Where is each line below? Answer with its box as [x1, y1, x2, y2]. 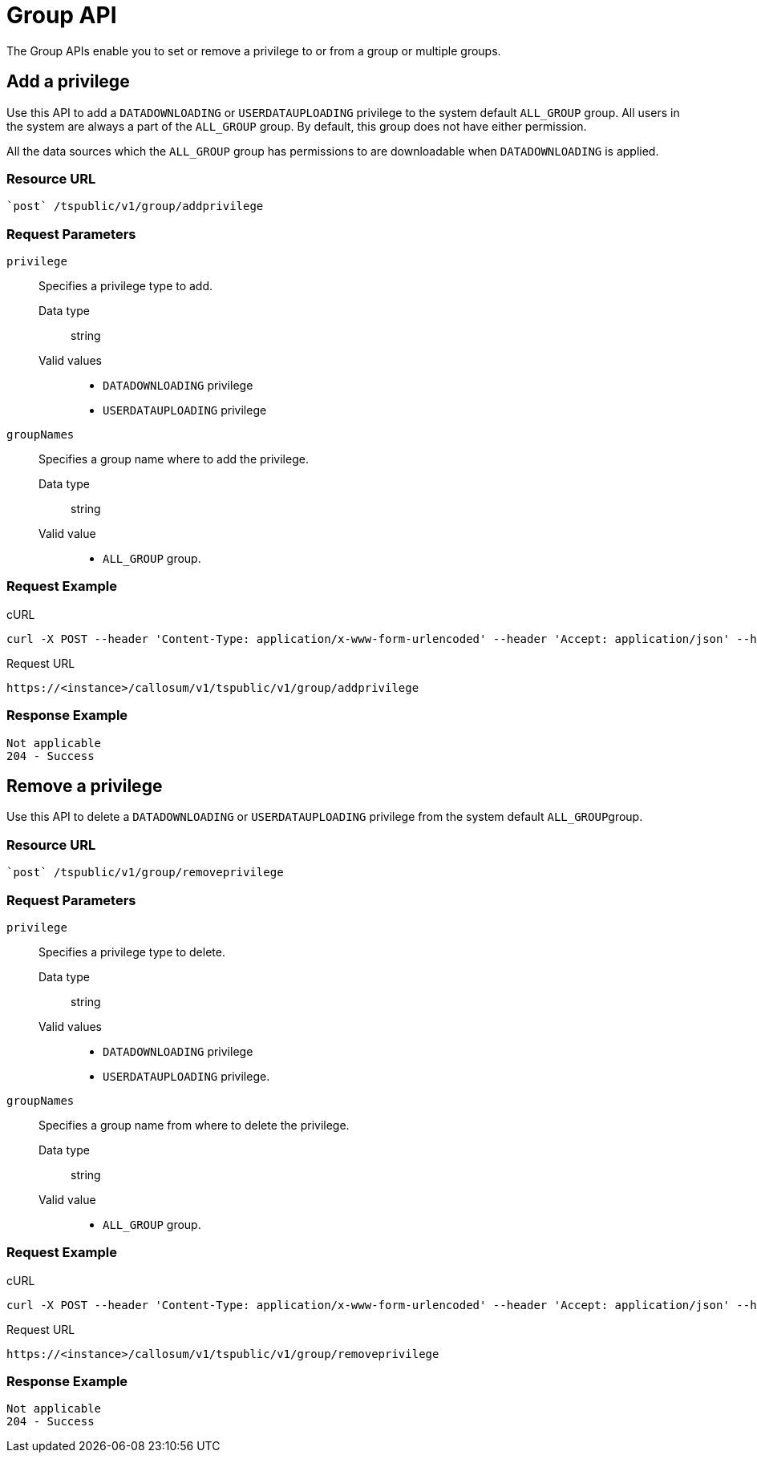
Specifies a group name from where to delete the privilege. [38, 1117, 350, 1132]
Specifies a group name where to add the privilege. [38, 452, 309, 467]
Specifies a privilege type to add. [38, 279, 213, 293]
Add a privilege [6, 71, 130, 92]
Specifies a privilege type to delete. [38, 944, 225, 959]
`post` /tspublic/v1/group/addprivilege [6, 200, 264, 213]
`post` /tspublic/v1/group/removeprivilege [6, 866, 284, 879]
